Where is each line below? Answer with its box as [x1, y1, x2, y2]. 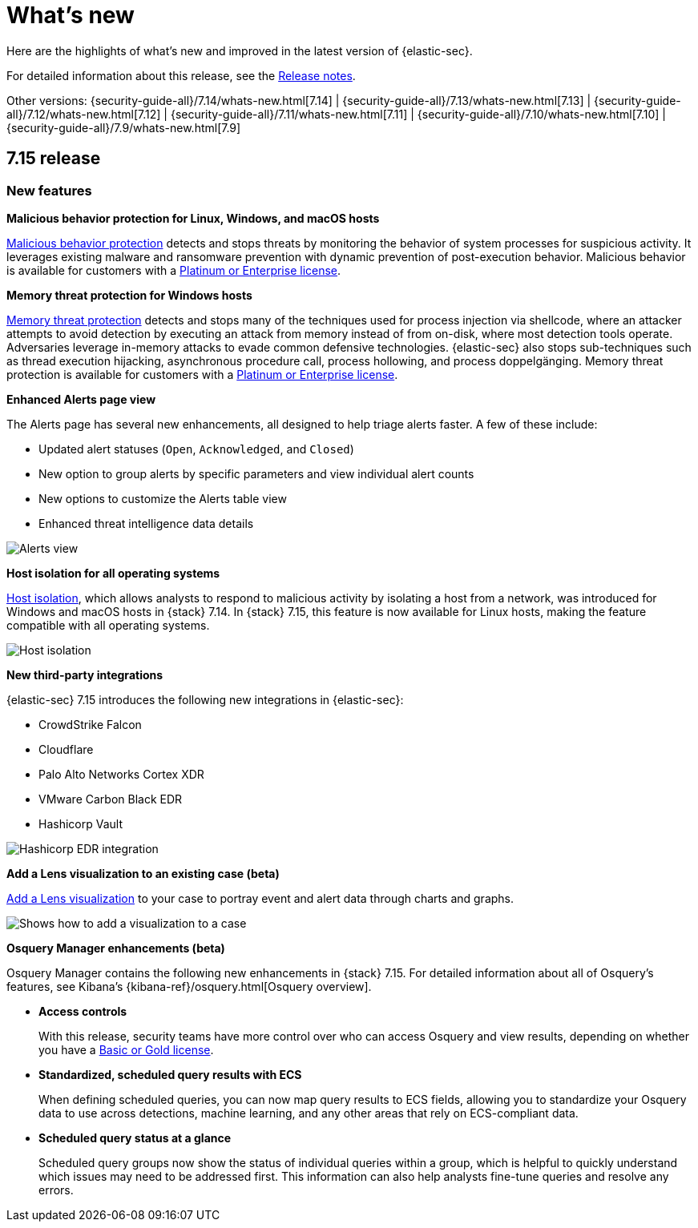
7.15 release [6, 148, 101, 169]
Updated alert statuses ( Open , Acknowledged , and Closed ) [38, 441, 354, 456]
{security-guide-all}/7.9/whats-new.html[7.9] [6, 120, 241, 135]
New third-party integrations [6, 667, 163, 682]
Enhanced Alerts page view [6, 392, 156, 406]
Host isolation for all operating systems [6, 566, 220, 580]
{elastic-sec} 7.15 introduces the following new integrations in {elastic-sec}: [6, 692, 404, 707]
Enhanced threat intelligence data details [38, 516, 254, 530]
